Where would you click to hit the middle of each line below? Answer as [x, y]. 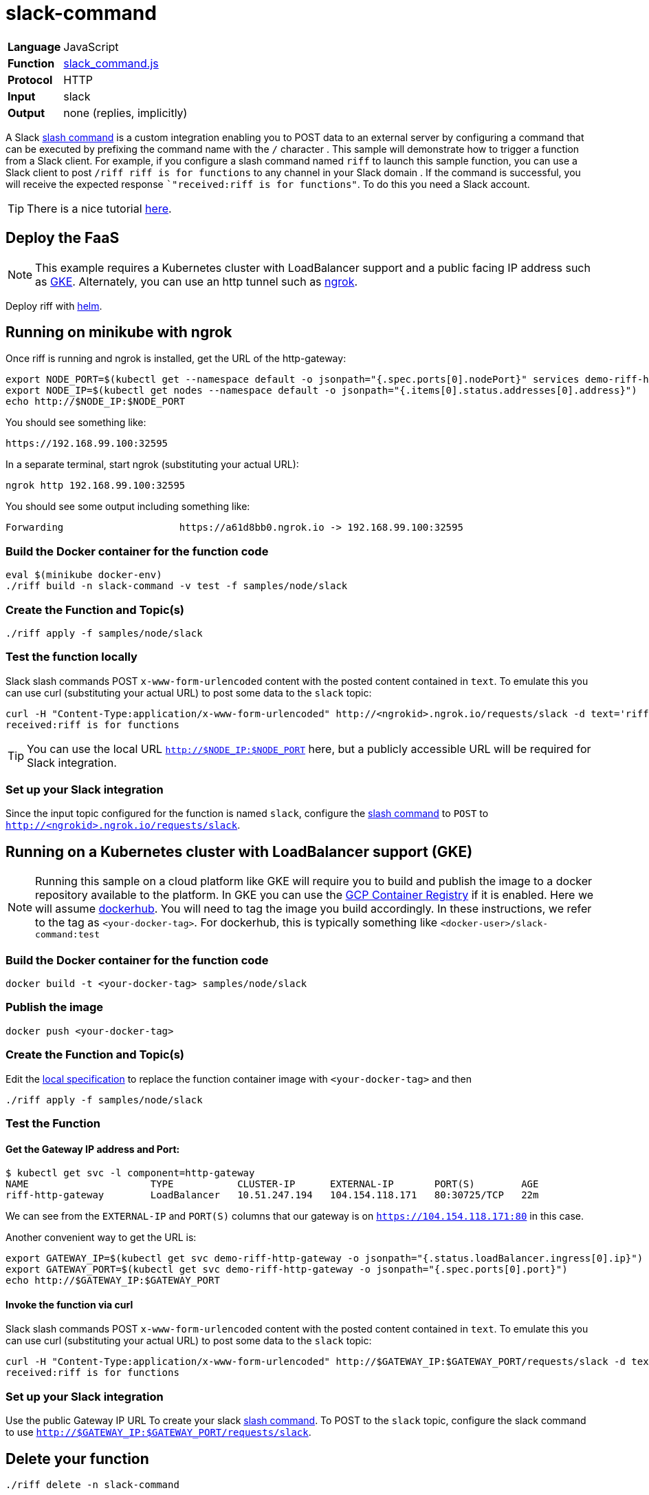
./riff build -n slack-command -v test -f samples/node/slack [177, 586]
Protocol [30, 79]
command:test [67, 935]
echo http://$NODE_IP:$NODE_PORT [96, 402]
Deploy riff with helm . [54, 306]
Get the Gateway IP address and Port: [93, 1149]
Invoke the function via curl [69, 1304]
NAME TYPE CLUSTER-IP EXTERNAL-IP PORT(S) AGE [272, 1184]
